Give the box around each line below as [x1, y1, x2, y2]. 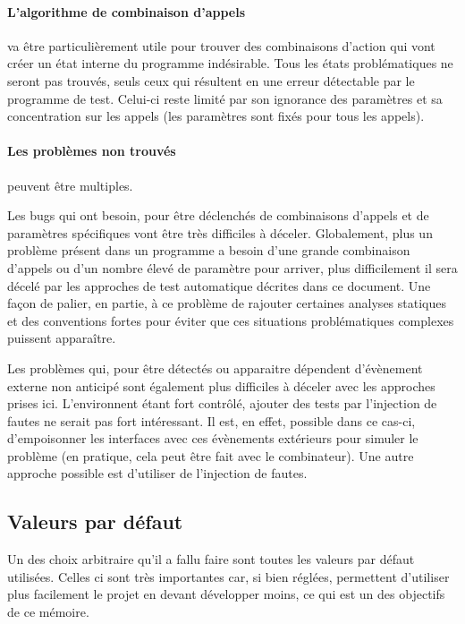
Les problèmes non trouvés [7, 141, 176, 160]
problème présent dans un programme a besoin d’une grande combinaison [7, 241, 410, 260]
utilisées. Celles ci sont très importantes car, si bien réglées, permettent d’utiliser [7, 567, 450, 586]
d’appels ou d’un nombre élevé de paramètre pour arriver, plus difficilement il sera [7, 258, 458, 277]
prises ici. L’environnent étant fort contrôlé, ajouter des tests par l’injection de [7, 394, 437, 413]
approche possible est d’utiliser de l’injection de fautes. [7, 464, 308, 483]
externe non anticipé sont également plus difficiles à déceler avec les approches [7, 376, 435, 395]
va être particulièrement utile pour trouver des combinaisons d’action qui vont [7, 36, 435, 55]
